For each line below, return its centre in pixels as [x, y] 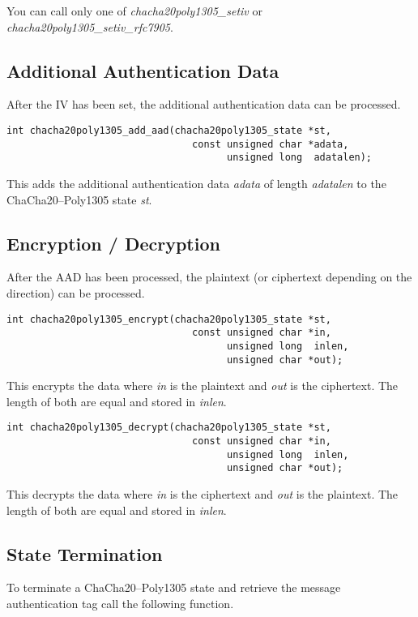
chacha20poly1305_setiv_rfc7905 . [90, 26]
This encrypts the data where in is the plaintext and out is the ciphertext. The [203, 386]
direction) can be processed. [76, 292]
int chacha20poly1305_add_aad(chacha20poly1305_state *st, [169, 130]
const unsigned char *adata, [271, 144]
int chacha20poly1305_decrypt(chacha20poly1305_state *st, [169, 428]
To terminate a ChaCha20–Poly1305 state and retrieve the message [174, 587]
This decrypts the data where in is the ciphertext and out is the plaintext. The [203, 493]
